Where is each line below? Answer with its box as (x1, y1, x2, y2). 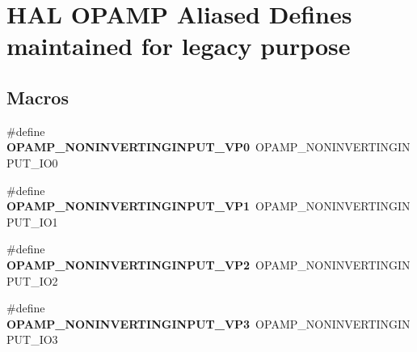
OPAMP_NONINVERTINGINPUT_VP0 (6, 138, 251, 155)
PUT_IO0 (6, 154, 58, 171)
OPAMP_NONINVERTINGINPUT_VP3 (6, 315, 251, 332)
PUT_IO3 (6, 331, 58, 348)
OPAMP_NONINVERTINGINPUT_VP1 (6, 197, 251, 214)
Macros (6, 84, 69, 109)
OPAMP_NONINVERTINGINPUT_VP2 (6, 256, 251, 273)
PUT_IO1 (6, 213, 58, 230)
